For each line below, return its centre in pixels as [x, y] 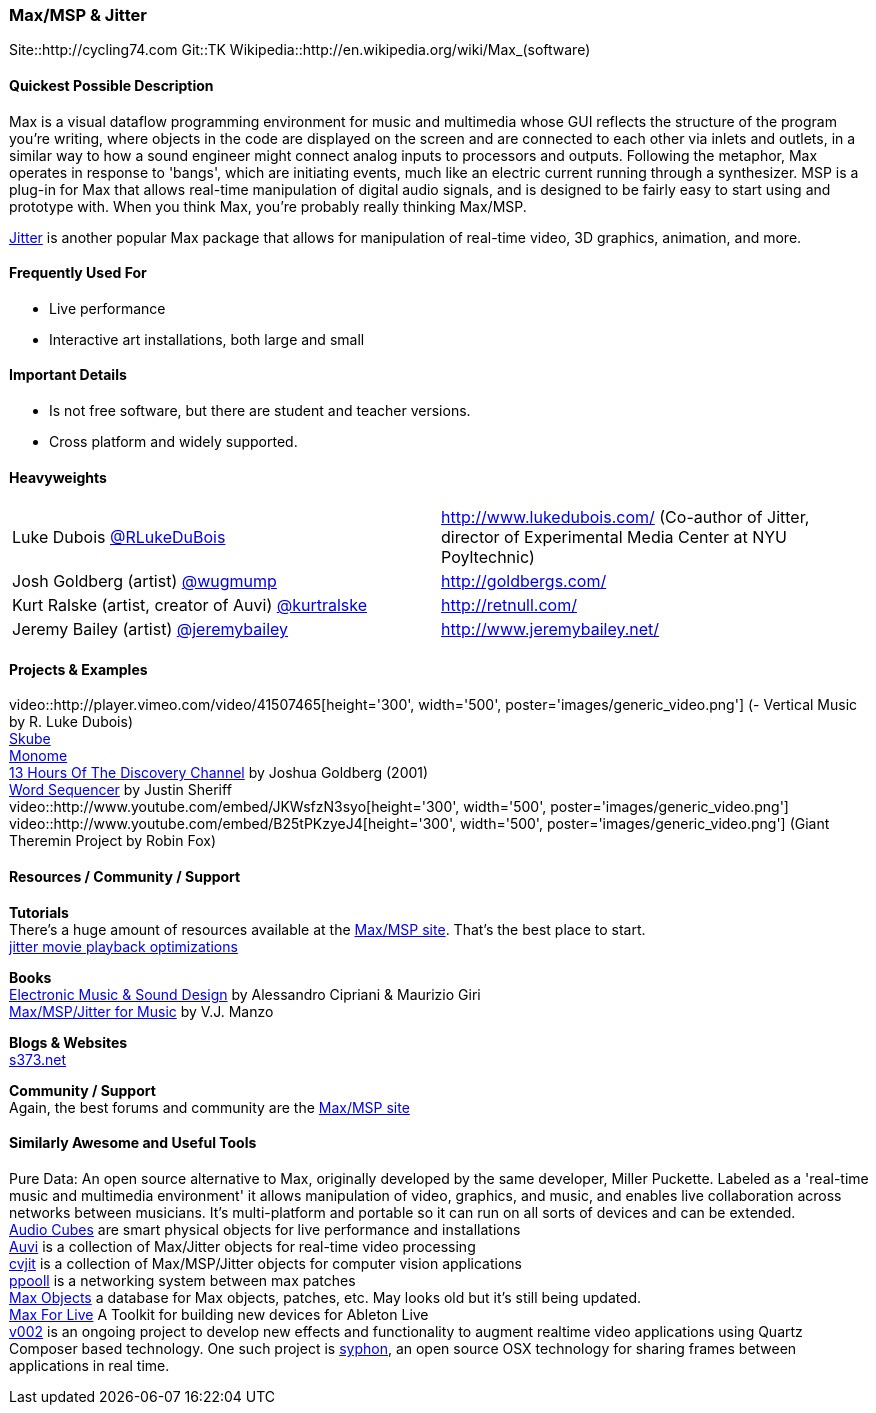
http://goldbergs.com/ [524, 581]
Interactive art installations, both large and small [207, 339]
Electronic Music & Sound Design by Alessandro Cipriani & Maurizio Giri [245, 994]
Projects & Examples [78, 669]
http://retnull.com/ [509, 605]
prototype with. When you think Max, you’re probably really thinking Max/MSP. [268, 206]
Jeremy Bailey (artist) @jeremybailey [150, 629]
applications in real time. [89, 1365]
